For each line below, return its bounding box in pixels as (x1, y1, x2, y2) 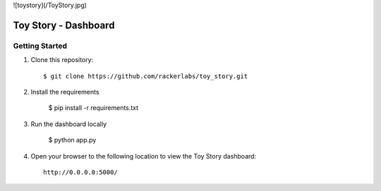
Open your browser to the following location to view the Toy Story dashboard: (30, 152, 257, 160)
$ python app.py (48, 136, 97, 144)
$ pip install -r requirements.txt (48, 104, 139, 112)
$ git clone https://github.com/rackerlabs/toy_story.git (43, 72, 248, 80)
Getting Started (13, 41, 67, 51)
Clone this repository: (30, 56, 94, 64)
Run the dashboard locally (30, 120, 107, 128)
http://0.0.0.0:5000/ (43, 168, 118, 176)
